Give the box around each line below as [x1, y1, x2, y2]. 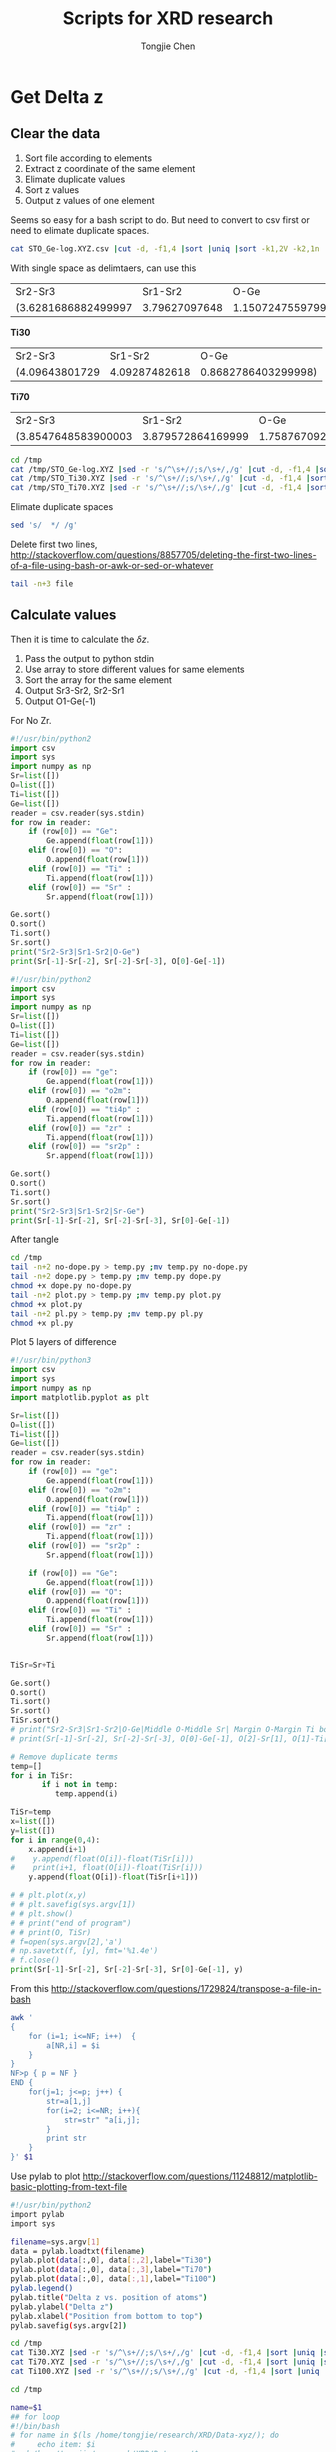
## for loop [10, 2412, 60, 2422]
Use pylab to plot [10, 2170, 81, 2182]
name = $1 [10, 2402, 43, 2412]
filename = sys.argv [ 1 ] [10, 2237, 101, 2247]
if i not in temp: [41, 1780, 118, 1790]
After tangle [10, 1233, 60, 1246]
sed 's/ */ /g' [10, 520, 78, 531]
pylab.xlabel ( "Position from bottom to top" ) [10, 2311, 203, 2321]
